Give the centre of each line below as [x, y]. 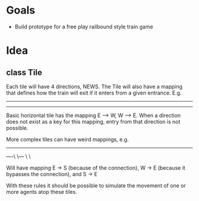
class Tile [24, 72]
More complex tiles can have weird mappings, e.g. [68, 139]
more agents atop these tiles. [42, 192]
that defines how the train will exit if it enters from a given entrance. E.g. [94, 93]
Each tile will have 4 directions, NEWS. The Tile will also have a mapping [94, 86]
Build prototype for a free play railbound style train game [84, 27]
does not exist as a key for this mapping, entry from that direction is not [93, 121]
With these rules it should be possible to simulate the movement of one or [96, 185]
